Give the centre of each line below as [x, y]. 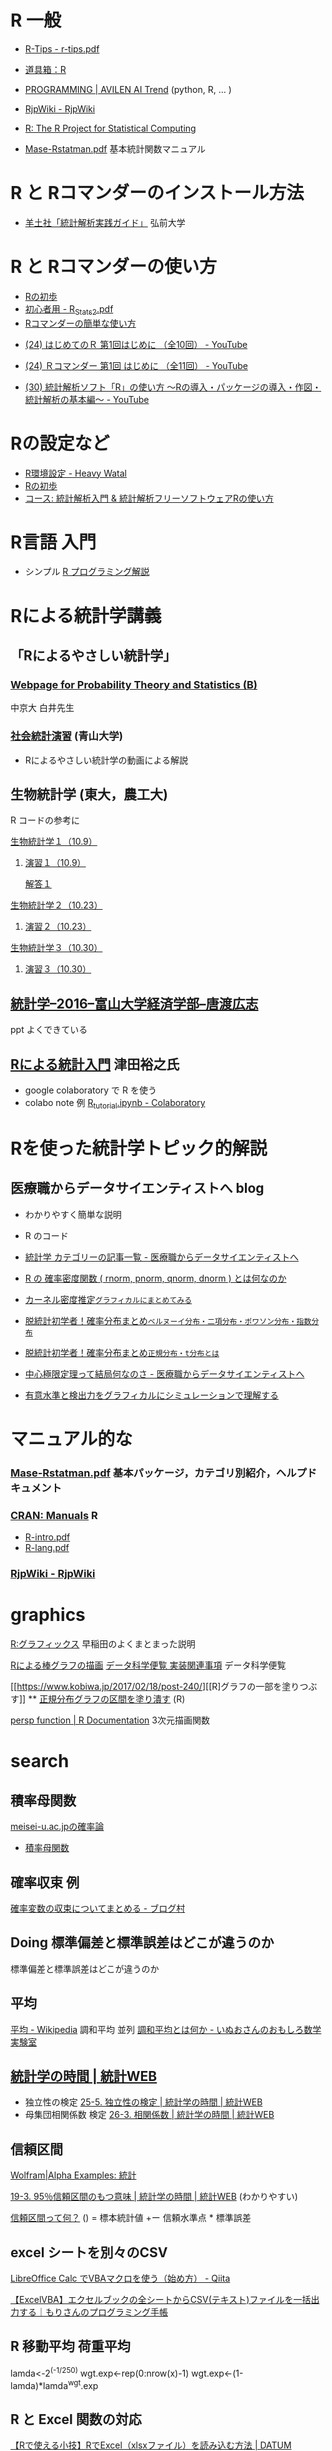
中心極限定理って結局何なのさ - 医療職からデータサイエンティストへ [164, 1373]
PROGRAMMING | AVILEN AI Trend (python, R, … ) [128, 89]
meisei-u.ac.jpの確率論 [57, 1827]
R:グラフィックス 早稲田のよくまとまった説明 [103, 1644]
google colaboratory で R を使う [91, 1090]
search [40, 1761]
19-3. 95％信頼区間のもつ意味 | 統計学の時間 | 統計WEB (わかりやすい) [154, 2197]
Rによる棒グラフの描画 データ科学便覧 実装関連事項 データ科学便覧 [148, 1665]
